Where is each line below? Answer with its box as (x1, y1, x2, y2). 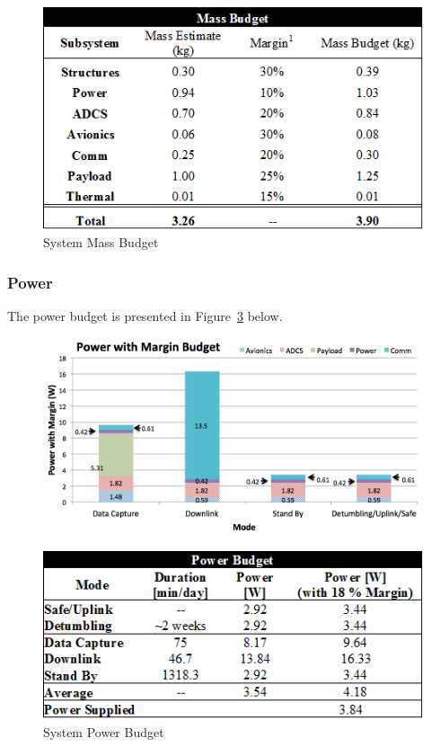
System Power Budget (43, 723, 164, 742)
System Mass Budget (43, 233, 159, 252)
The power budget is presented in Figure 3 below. (7, 307, 283, 325)
